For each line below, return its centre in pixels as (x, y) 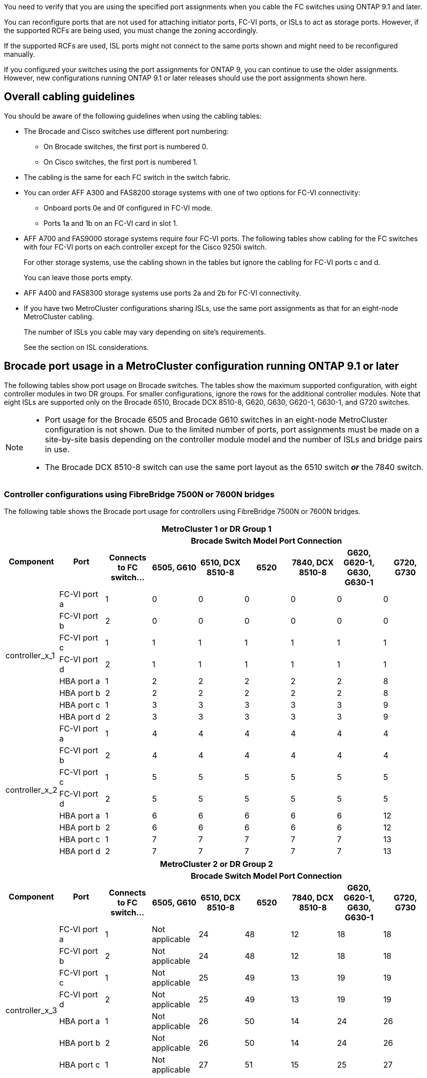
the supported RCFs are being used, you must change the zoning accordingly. (131, 30)
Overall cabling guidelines (69, 97)
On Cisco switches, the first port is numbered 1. (121, 162)
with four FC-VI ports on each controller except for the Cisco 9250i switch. (145, 247)
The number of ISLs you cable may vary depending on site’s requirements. (145, 332)
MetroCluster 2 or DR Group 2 (216, 864)
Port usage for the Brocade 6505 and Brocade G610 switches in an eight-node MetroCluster (216, 419)
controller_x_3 (31, 1011)
